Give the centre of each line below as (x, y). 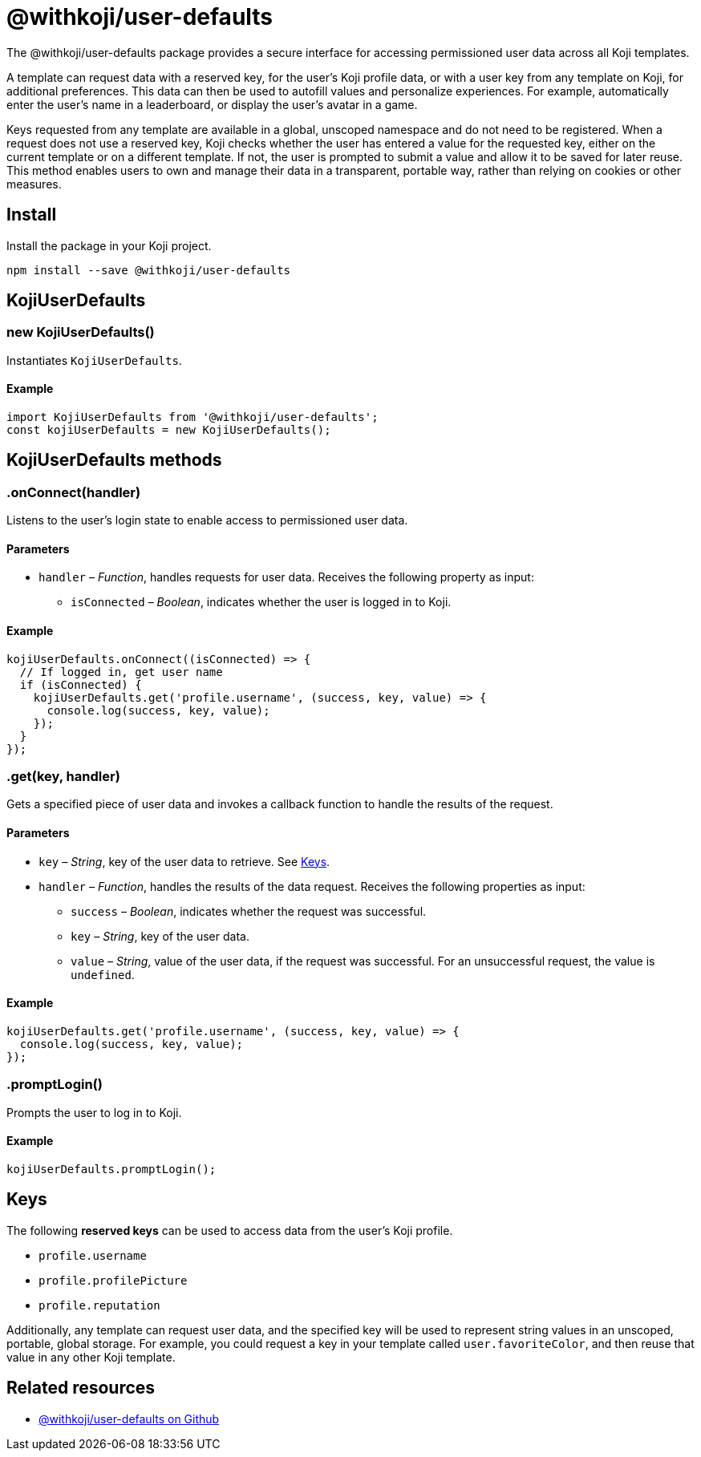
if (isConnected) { (81, 684)
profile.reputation (99, 1305)
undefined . (103, 974)
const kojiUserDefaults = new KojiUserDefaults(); (169, 430)
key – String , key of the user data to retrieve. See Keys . (184, 861)
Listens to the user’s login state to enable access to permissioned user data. (207, 520)
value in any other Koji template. (91, 1357)
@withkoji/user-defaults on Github (129, 1419)
